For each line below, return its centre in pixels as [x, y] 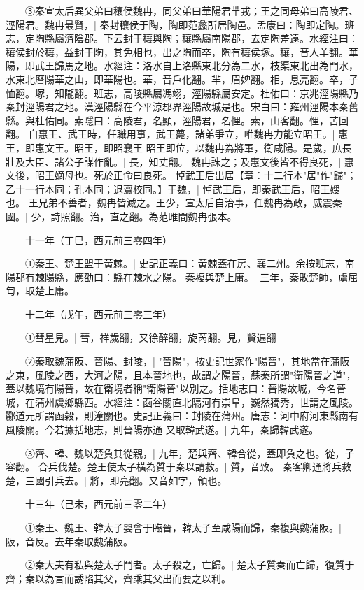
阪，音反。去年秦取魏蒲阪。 [69, 541]
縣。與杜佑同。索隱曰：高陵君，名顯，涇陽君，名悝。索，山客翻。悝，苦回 [177, 120]
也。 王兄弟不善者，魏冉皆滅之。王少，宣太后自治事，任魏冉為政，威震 [169, 202]
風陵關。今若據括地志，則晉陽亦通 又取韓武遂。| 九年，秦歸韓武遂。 [162, 430]
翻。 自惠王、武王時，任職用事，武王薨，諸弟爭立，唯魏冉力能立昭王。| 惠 [177, 134]
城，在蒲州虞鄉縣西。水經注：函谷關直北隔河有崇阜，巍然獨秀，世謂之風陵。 [182, 402]
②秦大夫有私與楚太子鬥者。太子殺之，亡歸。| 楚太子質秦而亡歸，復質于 [190, 564]
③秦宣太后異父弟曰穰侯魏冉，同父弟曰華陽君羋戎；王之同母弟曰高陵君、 [191, 10]
